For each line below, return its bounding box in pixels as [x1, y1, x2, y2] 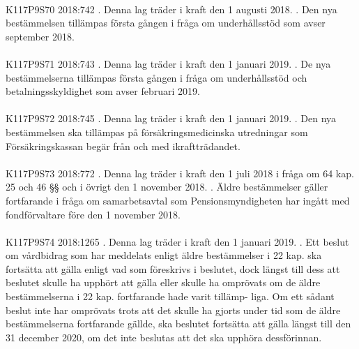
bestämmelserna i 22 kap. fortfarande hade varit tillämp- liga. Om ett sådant [6, 289, 335, 304]
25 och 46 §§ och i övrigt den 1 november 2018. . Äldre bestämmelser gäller [6, 179, 328, 194]
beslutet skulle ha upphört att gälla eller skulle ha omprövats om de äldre [6, 275, 321, 290]
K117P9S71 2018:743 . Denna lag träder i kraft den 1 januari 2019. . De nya [6, 56, 331, 70]
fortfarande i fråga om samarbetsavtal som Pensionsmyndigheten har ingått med [6, 193, 350, 207]
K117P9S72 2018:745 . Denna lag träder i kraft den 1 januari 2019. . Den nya [6, 111, 337, 126]
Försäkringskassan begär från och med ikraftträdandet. [6, 138, 240, 153]
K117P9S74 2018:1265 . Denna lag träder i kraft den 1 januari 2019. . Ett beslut [6, 234, 349, 248]
